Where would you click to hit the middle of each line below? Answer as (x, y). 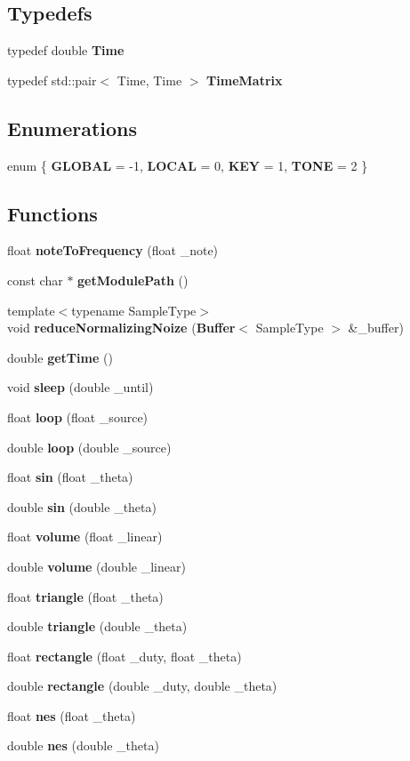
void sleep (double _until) (80, 387)
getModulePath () (133, 280)
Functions (52, 213)
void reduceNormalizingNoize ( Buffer (121, 328)
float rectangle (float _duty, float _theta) (125, 656)
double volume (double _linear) (96, 566)
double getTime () (60, 357)
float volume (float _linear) (85, 537)
